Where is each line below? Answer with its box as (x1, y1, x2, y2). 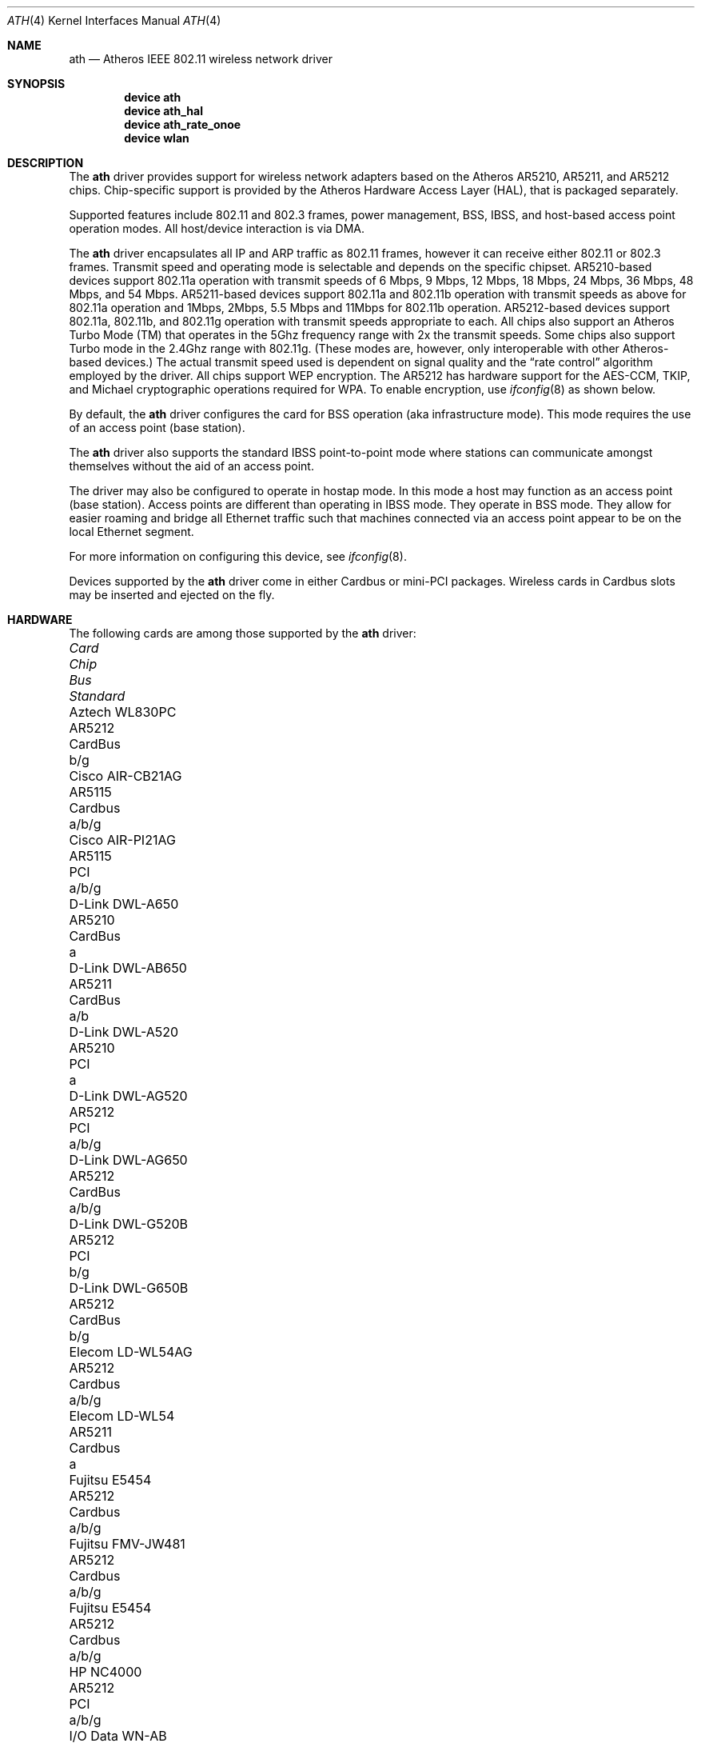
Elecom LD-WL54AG (69, 1344, 193, 1360)
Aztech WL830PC (69, 704, 177, 720)
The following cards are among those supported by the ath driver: (69, 626, 416, 640)
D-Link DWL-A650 (69, 896, 179, 912)
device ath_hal (124, 104, 203, 118)
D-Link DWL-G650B (69, 1280, 189, 1296)
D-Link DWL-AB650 (69, 960, 187, 976)
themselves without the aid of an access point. (69, 459, 314, 473)
